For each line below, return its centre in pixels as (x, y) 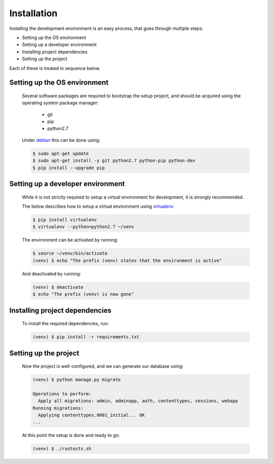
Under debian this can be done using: (61, 140)
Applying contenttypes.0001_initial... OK (92, 415)
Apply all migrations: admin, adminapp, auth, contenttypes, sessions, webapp (138, 401)
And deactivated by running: (52, 274)
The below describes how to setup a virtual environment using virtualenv (98, 206)
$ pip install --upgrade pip (69, 168)
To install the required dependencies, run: (65, 324)
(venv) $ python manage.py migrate (77, 380)
